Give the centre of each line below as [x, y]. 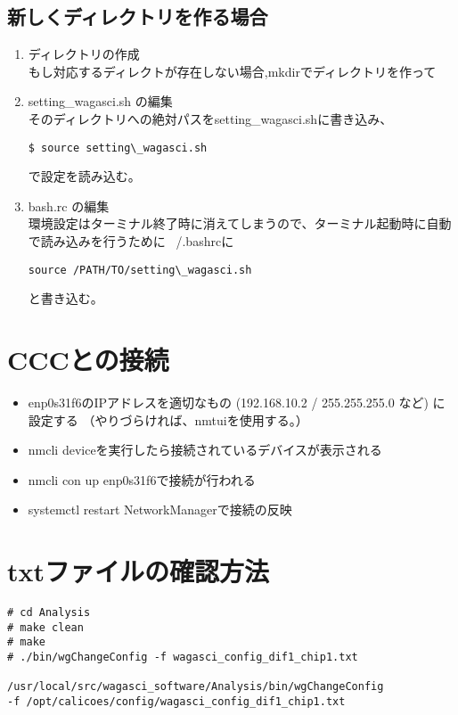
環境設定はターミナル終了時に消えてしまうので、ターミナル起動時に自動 [240, 223]
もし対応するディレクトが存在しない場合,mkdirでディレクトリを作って [232, 71]
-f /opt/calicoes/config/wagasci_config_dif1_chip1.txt [176, 702]
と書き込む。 [65, 298]
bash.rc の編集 [69, 205]
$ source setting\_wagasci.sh [118, 148]
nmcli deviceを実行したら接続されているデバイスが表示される [205, 450]
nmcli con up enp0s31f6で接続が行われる [142, 479]
